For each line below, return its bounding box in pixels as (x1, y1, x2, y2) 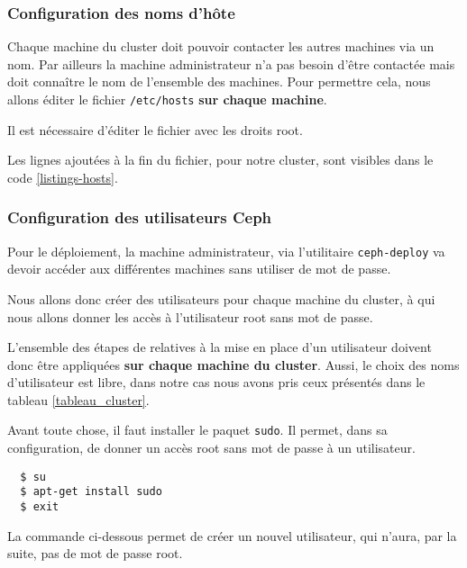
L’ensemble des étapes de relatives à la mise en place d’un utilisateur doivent (7, 338, 432, 356)
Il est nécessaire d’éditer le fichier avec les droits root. (7, 120, 303, 139)
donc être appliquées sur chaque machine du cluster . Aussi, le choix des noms (7, 355, 460, 374)
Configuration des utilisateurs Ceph (7, 206, 272, 229)
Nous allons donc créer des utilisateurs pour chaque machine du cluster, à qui (7, 289, 435, 308)
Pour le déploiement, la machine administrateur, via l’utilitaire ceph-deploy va (7, 241, 445, 260)
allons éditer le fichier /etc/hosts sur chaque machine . (7, 90, 327, 108)
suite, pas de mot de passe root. (7, 544, 183, 563)
